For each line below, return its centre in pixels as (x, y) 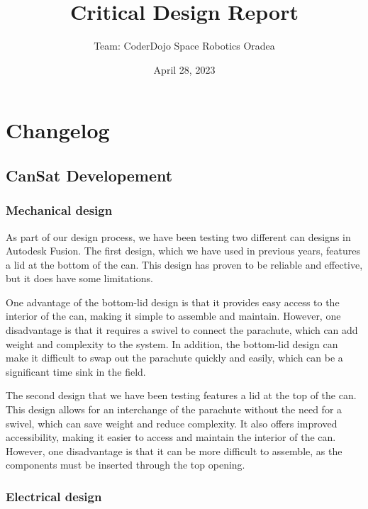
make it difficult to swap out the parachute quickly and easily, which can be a (174, 358)
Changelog (58, 130)
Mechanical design (59, 210)
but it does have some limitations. (79, 278)
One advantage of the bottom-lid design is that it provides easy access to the (173, 302)
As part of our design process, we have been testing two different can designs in (178, 236)
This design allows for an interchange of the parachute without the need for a (174, 409)
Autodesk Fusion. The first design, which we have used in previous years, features (183, 251)
